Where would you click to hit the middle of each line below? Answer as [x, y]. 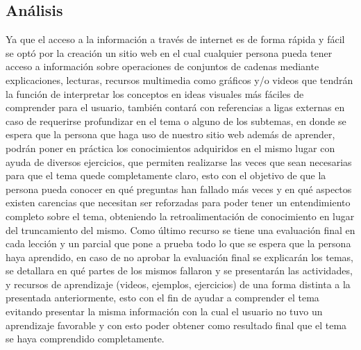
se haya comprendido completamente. [85, 339]
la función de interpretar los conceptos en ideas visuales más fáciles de [155, 93]
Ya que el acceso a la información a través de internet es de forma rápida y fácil [175, 39]
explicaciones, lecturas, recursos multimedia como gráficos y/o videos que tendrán [179, 80]
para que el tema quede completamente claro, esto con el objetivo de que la [166, 175]
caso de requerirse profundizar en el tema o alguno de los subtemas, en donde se [176, 120]
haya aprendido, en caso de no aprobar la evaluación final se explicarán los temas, [179, 257]
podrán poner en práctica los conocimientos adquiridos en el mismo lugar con [170, 148]
